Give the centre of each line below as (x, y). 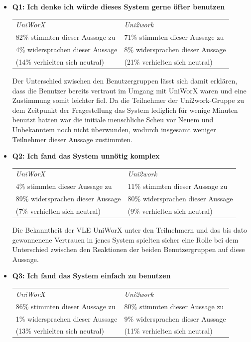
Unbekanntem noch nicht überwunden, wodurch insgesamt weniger (114, 129)
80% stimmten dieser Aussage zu (174, 306)
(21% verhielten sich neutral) (168, 61)
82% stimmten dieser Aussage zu (65, 37)
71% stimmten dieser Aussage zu (174, 37)
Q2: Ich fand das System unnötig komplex (86, 156)
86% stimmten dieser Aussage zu (65, 306)
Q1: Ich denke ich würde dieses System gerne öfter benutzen (119, 6)
